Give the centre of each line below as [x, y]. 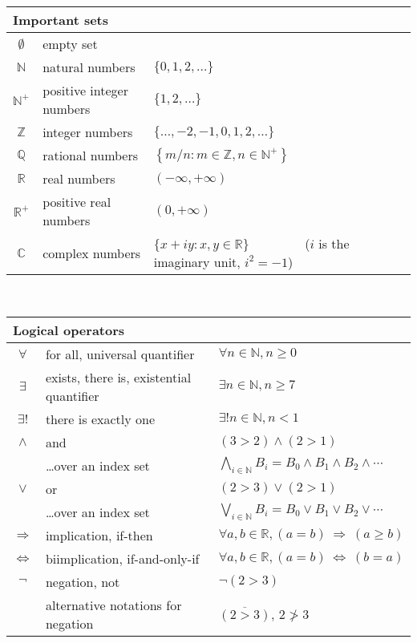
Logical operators [69, 330]
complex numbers [92, 253]
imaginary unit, [197, 262]
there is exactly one [100, 419]
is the [334, 243]
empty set [70, 44]
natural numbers [89, 67]
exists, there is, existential [118, 377]
